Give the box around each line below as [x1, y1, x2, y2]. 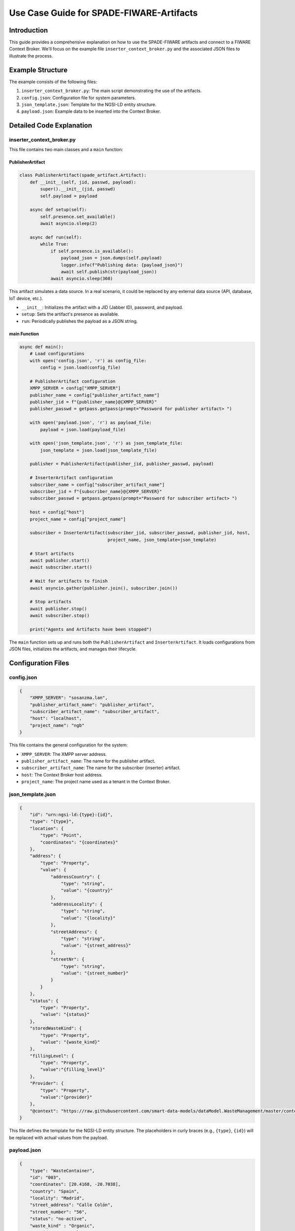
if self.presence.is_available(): [50, 248, 134, 254]
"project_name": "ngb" [29, 722, 85, 728]
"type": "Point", [40, 833, 82, 838]
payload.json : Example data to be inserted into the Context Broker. [21, 108, 161, 114]
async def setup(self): [29, 207, 87, 213]
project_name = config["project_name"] [29, 516, 126, 522]
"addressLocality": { [50, 902, 103, 907]
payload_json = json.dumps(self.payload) [60, 255, 162, 261]
